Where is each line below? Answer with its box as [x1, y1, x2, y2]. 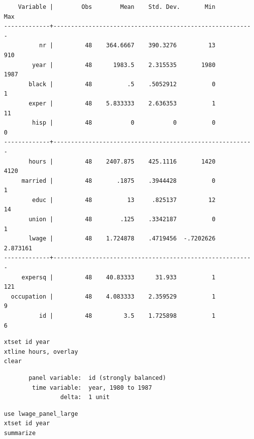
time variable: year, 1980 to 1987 [32, 384, 152, 391]
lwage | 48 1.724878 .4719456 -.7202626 [29, 235, 216, 242]
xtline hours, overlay [4, 348, 78, 355]
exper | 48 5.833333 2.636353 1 [29, 100, 216, 107]
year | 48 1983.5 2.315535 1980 [32, 61, 216, 68]
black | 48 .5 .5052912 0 [29, 80, 216, 88]
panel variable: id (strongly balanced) [29, 374, 166, 381]
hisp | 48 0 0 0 [32, 119, 216, 127]
